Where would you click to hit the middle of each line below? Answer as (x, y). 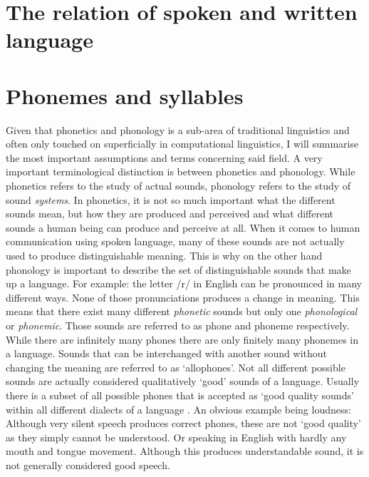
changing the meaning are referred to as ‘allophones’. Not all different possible (176, 367)
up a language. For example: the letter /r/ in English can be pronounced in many (184, 283)
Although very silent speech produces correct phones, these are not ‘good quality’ (183, 423)
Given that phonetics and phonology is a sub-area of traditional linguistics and (178, 129)
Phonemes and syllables (125, 95)
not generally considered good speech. (88, 465)
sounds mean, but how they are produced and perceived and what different (170, 214)
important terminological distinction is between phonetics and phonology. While (181, 171)
